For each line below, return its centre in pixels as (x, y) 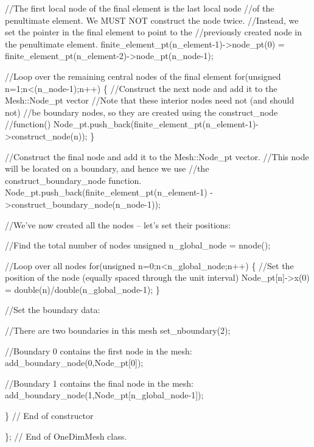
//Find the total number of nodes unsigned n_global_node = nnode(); (138, 245)
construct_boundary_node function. (73, 180)
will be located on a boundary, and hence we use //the (107, 168)
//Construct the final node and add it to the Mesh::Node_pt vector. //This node (157, 156)
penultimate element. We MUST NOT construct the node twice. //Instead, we (152, 20)
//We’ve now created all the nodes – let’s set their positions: (118, 224)
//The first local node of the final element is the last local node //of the (140, 8)
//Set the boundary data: (53, 310)
